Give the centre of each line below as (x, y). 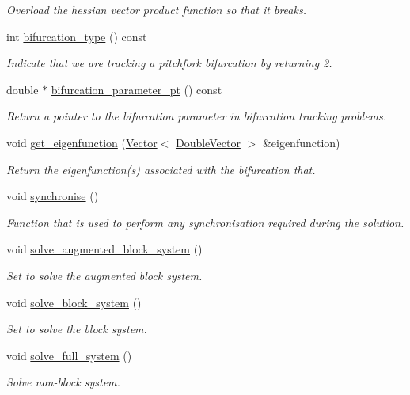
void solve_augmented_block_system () (104, 249)
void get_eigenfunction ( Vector (82, 142)
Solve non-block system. (63, 382)
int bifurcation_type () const (77, 36)
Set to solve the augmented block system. (104, 275)
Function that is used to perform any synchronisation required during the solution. (205, 222)
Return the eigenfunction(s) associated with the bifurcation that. (161, 169)
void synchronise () (53, 196)
